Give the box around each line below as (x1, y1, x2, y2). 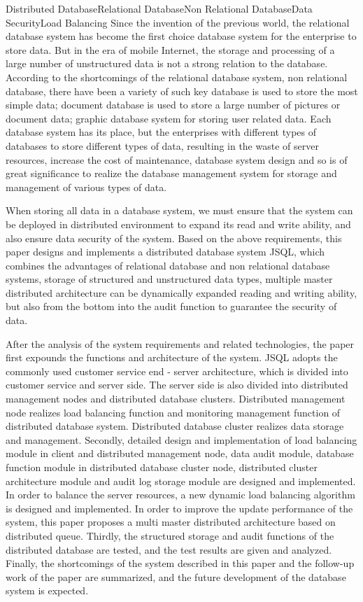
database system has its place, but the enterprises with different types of (6, 125, 317, 139)
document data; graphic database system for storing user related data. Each (6, 111, 332, 125)
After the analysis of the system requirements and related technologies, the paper (6, 336, 355, 351)
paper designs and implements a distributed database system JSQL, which (6, 244, 325, 259)
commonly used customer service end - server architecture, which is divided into (6, 363, 348, 378)
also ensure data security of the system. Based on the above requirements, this (6, 230, 342, 245)
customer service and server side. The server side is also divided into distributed (6, 377, 348, 392)
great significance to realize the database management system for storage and (6, 166, 337, 181)
